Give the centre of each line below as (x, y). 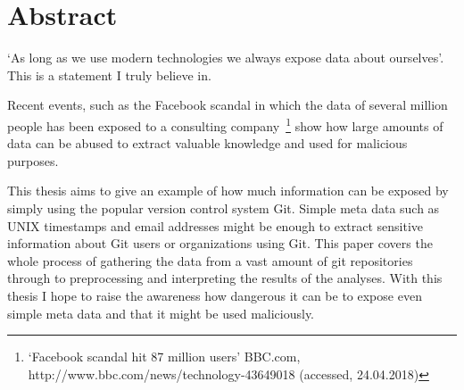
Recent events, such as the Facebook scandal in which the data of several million (228, 105)
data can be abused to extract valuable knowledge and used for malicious (207, 143)
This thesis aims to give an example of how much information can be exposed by (228, 191)
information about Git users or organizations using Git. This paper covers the (220, 243)
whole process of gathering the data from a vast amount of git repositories (210, 260)
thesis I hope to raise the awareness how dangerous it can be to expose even (215, 295)
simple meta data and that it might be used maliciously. (161, 313)
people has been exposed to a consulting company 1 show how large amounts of (225, 124)
